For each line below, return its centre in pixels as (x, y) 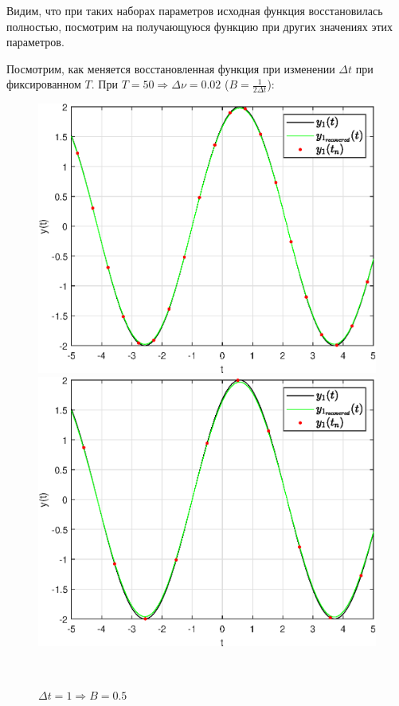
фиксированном (44, 84)
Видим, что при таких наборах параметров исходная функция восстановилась (195, 10)
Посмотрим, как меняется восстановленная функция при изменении (171, 68)
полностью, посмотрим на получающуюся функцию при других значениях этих (200, 26)
